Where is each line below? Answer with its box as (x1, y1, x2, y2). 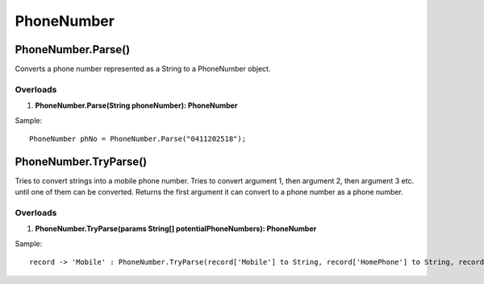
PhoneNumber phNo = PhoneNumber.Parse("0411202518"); (29, 134, 246, 143)
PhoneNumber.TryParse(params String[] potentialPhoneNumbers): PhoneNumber (35, 224, 317, 233)
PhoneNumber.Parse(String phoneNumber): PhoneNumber (35, 101, 238, 110)
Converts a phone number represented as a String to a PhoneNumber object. (15, 64, 271, 74)
